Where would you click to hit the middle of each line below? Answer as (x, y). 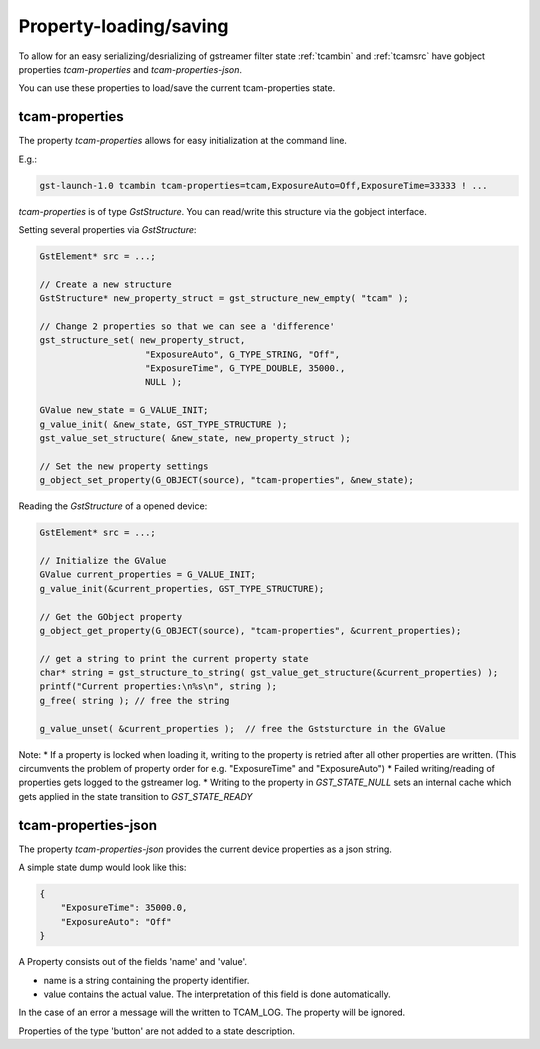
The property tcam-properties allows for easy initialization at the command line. (182, 141)
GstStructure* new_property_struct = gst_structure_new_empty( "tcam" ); (224, 298)
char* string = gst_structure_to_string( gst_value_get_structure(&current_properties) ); (269, 673)
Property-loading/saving (123, 26)
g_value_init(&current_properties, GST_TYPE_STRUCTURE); (182, 588)
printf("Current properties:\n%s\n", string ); (158, 686)
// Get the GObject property (111, 616)
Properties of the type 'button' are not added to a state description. (156, 1031)
